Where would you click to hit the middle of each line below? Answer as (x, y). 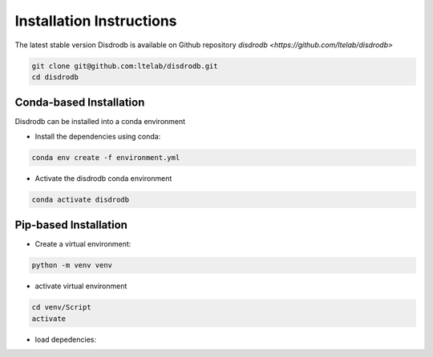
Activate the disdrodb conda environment (103, 178)
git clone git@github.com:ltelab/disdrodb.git (125, 66)
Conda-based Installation (80, 103)
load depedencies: (65, 339)
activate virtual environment (81, 286)
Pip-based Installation (71, 225)
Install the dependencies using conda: (98, 136)
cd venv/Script (61, 307)
